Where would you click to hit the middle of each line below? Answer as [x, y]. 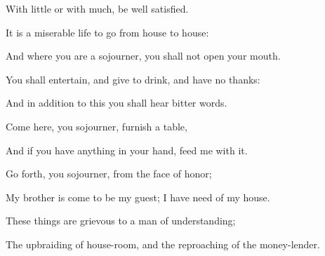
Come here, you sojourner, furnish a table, [97, 126]
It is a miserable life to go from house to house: [107, 32]
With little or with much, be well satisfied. [97, 8]
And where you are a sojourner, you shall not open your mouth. [143, 56]
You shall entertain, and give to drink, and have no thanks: [133, 79]
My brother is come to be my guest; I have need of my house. [138, 197]
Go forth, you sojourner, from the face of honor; [109, 174]
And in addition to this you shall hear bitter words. [117, 103]
